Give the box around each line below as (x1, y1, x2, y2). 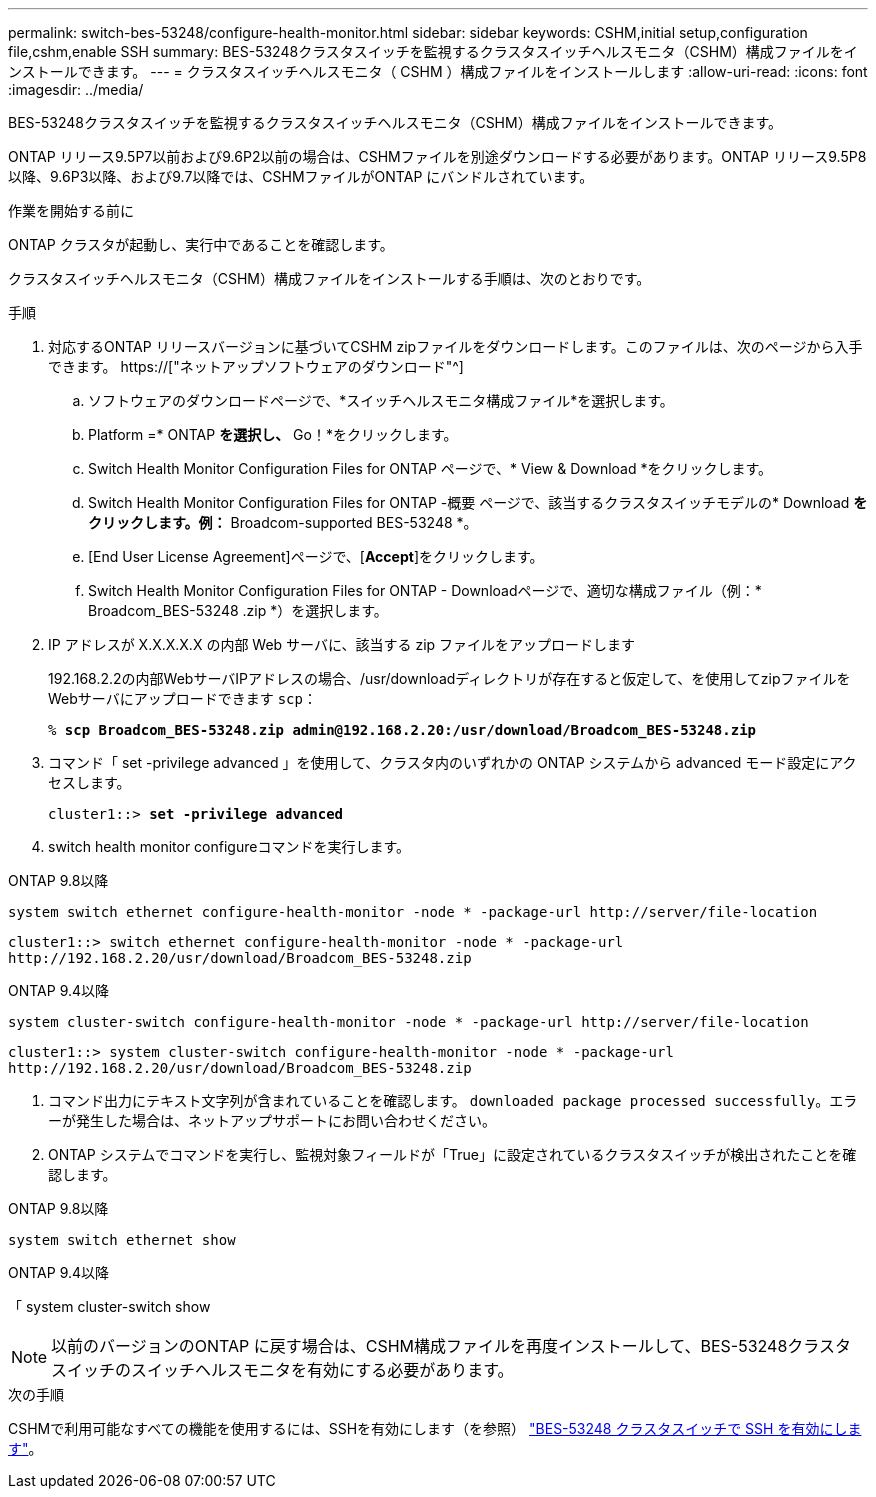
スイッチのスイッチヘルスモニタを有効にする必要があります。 (51, 1360, 514, 1380)
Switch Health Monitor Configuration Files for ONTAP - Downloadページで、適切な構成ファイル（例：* (88, 582, 762, 599)
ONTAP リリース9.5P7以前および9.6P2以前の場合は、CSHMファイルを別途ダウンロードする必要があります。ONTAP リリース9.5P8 (8, 148, 867, 165)
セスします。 (48, 774, 131, 791)
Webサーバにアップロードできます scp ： (48, 690, 317, 707)
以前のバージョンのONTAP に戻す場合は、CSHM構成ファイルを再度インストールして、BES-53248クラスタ (51, 1336, 851, 1356)
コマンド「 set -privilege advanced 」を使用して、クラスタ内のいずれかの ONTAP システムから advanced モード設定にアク (48, 754, 857, 771)
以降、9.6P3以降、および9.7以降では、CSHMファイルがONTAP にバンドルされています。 (8, 168, 594, 185)
